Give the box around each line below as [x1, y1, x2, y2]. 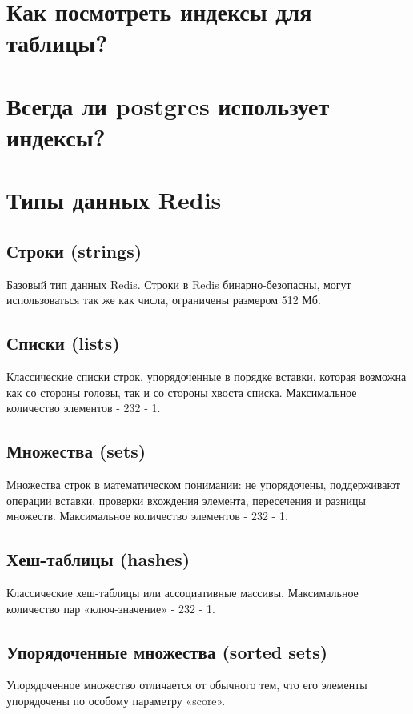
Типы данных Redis [6, 183, 222, 216]
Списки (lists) [6, 331, 120, 355]
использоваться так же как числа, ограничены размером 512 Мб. [6, 291, 321, 308]
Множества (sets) [6, 439, 146, 463]
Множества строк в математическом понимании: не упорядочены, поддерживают [6, 476, 400, 493]
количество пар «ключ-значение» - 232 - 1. [6, 600, 215, 616]
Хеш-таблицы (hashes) [6, 547, 190, 572]
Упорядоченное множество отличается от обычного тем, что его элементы [6, 676, 367, 693]
